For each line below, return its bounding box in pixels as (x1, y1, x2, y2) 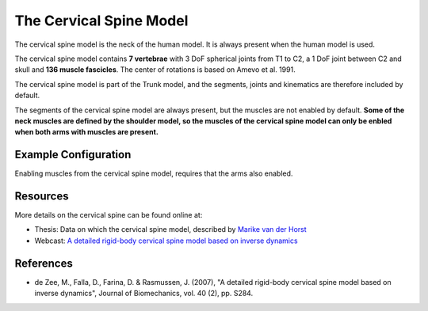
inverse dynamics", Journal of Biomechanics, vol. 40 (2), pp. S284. (34, 289, 254, 298)
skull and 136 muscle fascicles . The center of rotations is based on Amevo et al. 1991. (14, 65, 296, 74)
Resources (14, 190, 69, 203)
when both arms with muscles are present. (14, 127, 159, 137)
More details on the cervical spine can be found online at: (14, 210, 203, 220)
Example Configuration (14, 148, 132, 161)
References (14, 256, 73, 270)
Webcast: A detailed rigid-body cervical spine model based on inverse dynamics (34, 236, 298, 245)
